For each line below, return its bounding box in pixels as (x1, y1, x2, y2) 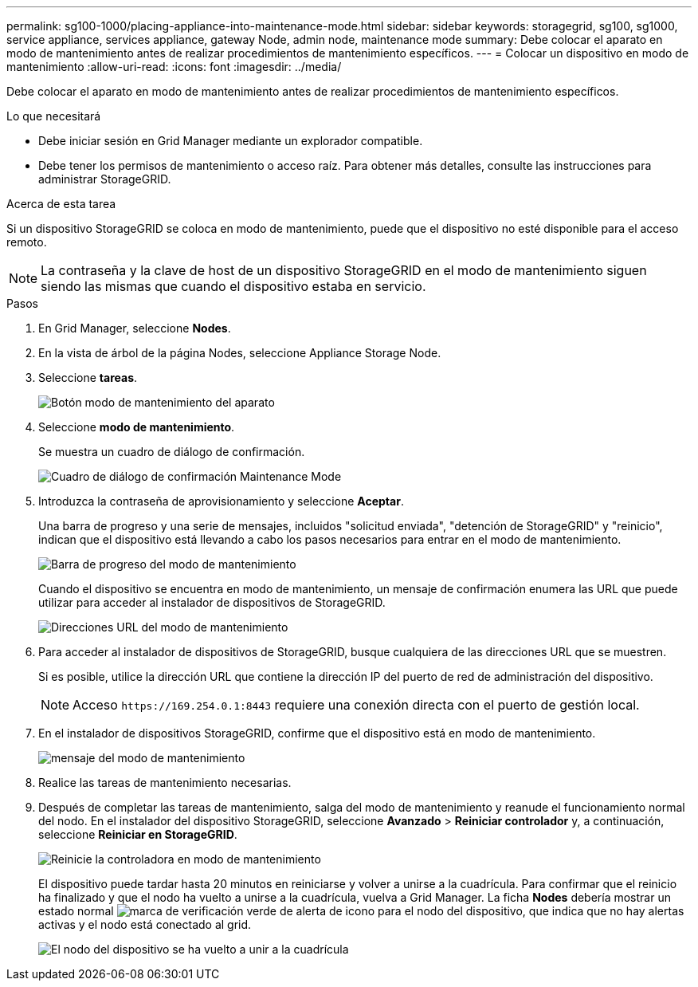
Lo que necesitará (6, 109, 101, 123)
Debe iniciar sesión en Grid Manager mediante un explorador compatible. (38, 134, 423, 147)
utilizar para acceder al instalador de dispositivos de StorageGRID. (38, 596, 386, 609)
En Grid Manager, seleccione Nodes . (38, 321, 231, 335)
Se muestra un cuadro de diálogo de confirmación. (38, 445, 305, 458)
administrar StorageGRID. (38, 172, 171, 186)
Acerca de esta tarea (6, 197, 116, 210)
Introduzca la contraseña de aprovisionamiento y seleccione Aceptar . (38, 494, 404, 508)
